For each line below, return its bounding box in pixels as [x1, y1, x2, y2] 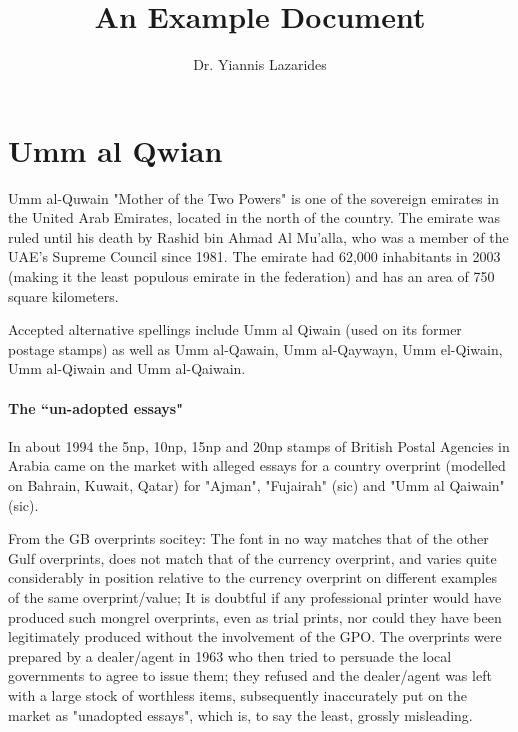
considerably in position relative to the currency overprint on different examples [8, 567, 497, 588]
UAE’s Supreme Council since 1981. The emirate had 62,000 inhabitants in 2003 [8, 246, 501, 267]
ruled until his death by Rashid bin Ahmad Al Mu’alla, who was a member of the [8, 226, 509, 247]
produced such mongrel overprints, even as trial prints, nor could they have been [8, 606, 502, 627]
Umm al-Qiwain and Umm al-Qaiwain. [8, 358, 246, 379]
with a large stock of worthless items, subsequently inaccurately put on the [8, 684, 468, 705]
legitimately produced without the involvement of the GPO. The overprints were [8, 626, 502, 647]
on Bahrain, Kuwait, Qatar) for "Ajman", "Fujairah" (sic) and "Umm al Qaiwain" [8, 474, 505, 495]
